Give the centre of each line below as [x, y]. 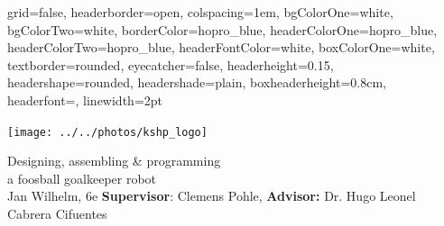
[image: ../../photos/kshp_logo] [107, 132]
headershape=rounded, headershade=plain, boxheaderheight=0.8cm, [197, 82]
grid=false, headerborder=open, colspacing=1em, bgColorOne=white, [200, 12]
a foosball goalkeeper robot [82, 178]
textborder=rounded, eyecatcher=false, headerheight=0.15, [171, 64]
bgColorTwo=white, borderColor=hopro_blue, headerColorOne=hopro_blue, [222, 29]
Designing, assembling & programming [114, 161]
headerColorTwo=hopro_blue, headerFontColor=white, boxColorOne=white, [221, 47]
